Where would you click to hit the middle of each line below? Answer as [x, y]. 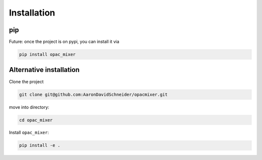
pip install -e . [40, 145]
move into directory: [29, 107]
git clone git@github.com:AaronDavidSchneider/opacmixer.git [93, 94]
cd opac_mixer [36, 120]
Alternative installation [44, 70]
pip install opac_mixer [48, 54]
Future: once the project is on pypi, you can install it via [64, 42]
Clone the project [26, 81]
